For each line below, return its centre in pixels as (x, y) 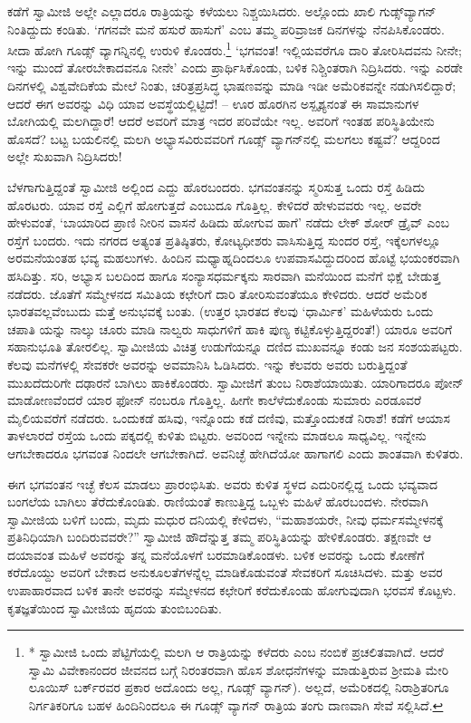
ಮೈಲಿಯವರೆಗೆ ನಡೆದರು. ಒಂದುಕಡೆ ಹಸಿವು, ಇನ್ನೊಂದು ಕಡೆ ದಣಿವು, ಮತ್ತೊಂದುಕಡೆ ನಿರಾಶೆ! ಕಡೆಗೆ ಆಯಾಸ (229, 417)
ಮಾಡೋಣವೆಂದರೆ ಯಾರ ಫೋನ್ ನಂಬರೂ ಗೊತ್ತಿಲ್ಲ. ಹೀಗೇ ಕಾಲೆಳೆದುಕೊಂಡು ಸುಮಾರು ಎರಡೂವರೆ (215, 400)
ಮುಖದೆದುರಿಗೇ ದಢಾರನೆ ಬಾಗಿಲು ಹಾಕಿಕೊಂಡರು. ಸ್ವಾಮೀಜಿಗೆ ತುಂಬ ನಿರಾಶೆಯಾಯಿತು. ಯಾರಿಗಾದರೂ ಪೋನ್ (235, 382)
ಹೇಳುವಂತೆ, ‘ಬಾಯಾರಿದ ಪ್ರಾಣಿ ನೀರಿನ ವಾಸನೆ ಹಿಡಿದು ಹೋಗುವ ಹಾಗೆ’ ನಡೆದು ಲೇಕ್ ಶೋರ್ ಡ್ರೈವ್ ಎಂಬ (228, 222)
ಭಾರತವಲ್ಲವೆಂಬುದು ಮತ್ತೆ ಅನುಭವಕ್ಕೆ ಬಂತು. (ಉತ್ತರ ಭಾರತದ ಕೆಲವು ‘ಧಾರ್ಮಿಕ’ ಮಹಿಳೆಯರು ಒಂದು (221, 311)
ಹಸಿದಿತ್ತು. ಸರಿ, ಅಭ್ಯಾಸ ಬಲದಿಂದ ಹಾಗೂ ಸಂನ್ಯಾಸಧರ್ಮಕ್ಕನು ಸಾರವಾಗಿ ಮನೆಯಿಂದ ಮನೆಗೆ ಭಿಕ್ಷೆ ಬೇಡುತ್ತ (224, 275)
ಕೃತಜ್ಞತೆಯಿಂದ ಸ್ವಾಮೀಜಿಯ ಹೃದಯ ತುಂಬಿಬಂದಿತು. (115, 607)
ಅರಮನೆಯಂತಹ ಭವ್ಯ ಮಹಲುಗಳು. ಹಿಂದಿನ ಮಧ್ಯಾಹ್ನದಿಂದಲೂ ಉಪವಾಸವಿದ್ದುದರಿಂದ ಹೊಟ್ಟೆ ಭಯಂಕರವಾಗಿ (234, 258)
